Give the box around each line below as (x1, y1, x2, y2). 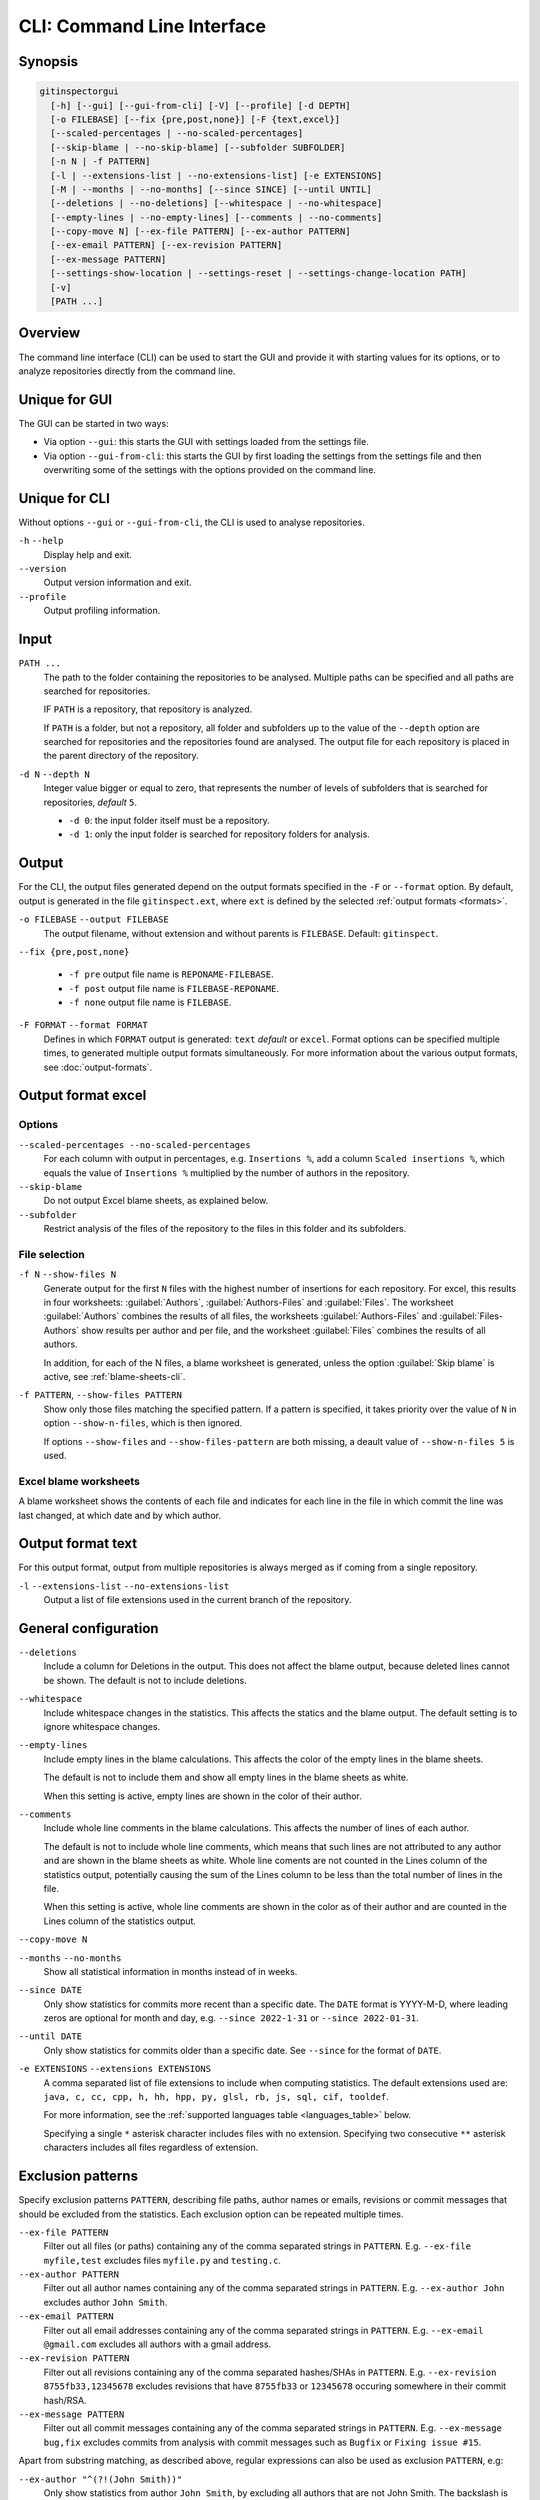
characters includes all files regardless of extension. (43, 2141, 259, 2154)
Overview (18, 325, 81, 342)
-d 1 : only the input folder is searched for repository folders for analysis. (68, 828, 370, 840)
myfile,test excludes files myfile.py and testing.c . (43, 2254, 282, 2266)
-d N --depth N (18, 768, 90, 780)
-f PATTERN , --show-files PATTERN (18, 1389, 182, 1401)
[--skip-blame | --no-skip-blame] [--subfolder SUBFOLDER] (50, 141, 346, 153)
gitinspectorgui (39, 86, 120, 97)
